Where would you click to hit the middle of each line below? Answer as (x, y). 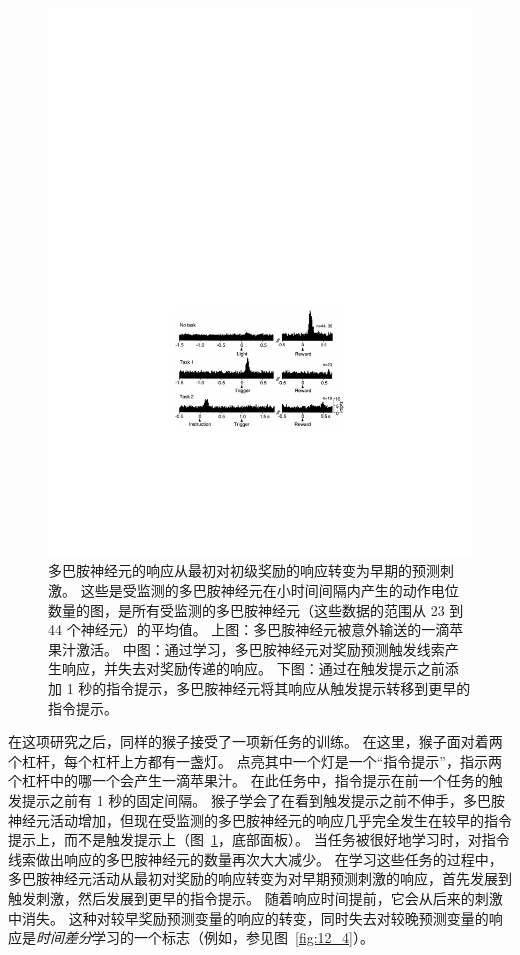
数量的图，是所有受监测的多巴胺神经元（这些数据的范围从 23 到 (256, 609)
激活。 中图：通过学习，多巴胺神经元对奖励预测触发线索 (260, 648)
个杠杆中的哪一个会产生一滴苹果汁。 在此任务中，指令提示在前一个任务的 (248, 780)
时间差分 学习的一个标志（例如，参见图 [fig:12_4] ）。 (205, 937)
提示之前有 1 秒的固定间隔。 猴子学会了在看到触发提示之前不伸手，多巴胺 (263, 800)
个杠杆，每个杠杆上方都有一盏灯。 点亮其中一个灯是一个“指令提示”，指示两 (255, 760)
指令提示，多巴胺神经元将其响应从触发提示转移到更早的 (288, 688)
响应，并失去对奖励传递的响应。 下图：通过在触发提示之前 (253, 668)
